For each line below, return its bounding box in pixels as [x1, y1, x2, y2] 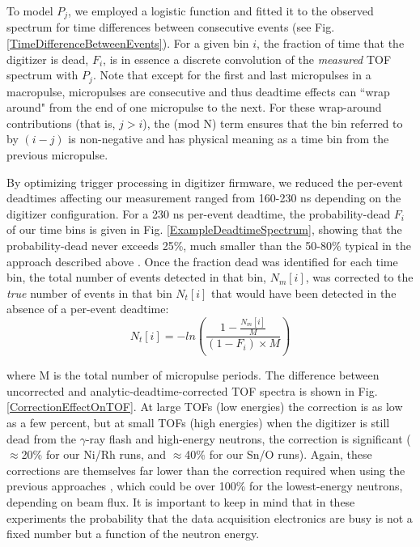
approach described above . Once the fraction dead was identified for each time [6, 252, 398, 269]
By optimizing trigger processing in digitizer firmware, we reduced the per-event [6, 173, 403, 190]
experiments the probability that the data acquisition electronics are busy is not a [6, 509, 413, 526]
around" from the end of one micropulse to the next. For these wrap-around [6, 99, 382, 116]
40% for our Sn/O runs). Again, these [185, 446, 372, 463]
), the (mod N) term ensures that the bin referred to [142, 114, 403, 131]
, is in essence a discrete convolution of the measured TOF [103, 50, 392, 67]
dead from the [6, 430, 76, 447]
